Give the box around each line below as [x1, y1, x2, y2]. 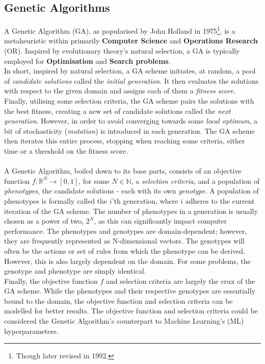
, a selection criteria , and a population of [131, 175, 260, 186]
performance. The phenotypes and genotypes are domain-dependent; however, [4, 225, 247, 236]
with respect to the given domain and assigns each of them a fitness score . [4, 85, 235, 96]
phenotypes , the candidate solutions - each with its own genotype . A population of [4, 185, 259, 196]
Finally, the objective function [4, 275, 98, 286]
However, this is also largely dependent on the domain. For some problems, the [4, 255, 251, 266]
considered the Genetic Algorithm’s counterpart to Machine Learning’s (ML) [4, 316, 244, 326]
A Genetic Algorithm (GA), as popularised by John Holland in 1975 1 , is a [4, 24, 235, 36]
